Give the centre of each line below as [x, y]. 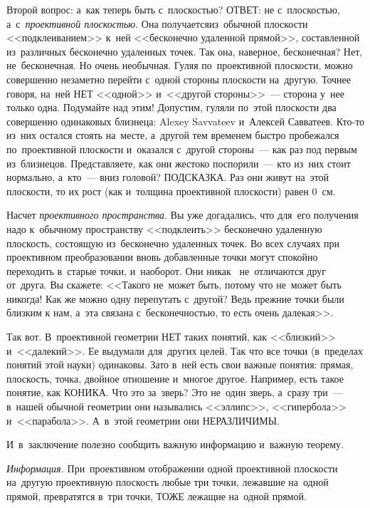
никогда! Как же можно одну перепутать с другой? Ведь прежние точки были [175, 298]
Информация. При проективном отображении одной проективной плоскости [172, 468]
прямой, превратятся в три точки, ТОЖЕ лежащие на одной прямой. [157, 496]
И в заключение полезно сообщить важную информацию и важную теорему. [175, 444]
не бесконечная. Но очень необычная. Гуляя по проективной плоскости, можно [180, 65]
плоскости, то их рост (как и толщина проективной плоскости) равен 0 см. [171, 191]
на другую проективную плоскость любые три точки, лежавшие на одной [168, 482]
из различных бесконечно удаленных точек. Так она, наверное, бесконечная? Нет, [185, 51]
